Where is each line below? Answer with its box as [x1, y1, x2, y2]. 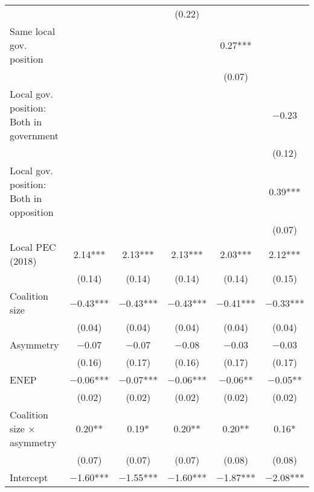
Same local [10, 24, 56, 38]
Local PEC [10, 240, 56, 254]
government [10, 128, 59, 142]
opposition [10, 205, 54, 219]
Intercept [10, 470, 48, 484]
